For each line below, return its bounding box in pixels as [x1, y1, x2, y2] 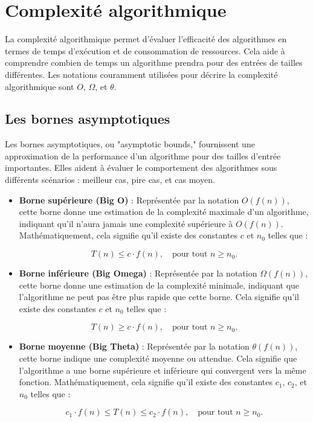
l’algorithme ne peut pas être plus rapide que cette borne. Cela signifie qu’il [19, 290, 299, 303]
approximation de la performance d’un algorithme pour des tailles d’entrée [5, 149, 281, 162]
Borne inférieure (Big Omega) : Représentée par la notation [19, 267, 257, 280]
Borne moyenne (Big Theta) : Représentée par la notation [19, 340, 250, 353]
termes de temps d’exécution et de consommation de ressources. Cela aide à [5, 44, 285, 57]
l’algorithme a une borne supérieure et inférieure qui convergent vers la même [19, 363, 306, 376]
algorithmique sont [5, 80, 74, 92]
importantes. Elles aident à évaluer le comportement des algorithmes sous [5, 161, 277, 174]
